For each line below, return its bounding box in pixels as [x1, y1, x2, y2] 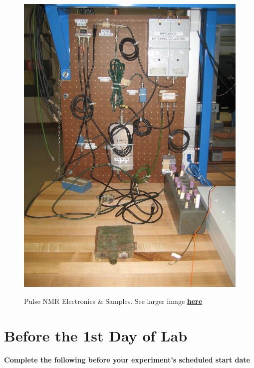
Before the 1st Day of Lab [4, 325, 188, 345]
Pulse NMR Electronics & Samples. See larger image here [24, 295, 203, 306]
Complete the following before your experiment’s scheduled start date [4, 354, 250, 364]
